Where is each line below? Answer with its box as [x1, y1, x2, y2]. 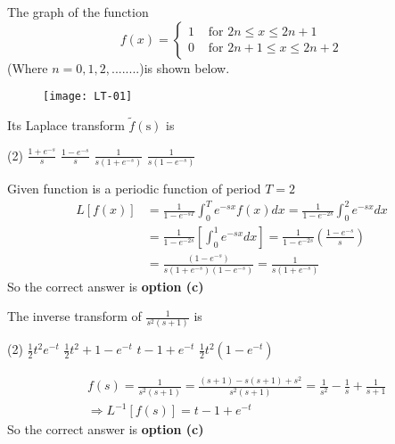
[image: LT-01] [43, 90, 133, 103]
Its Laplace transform [7, 116, 125, 135]
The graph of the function [7, 3, 149, 21]
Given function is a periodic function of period [7, 178, 261, 197]
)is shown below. [139, 58, 230, 77]
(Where [7, 58, 48, 77]
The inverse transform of [7, 307, 142, 325]
